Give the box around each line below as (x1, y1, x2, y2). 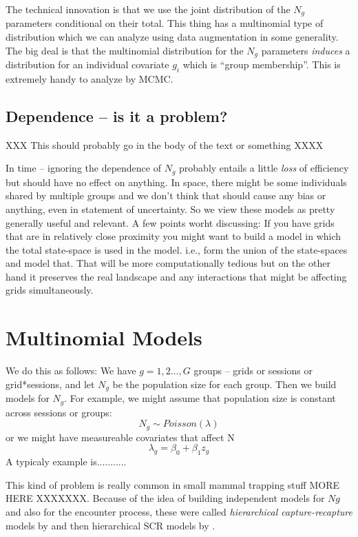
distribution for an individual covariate (6, 57, 169, 72)
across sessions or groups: (6, 405, 112, 419)
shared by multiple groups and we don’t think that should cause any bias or (6, 188, 326, 203)
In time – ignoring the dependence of (6, 161, 161, 175)
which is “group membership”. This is (182, 57, 341, 72)
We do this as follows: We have (6, 363, 136, 378)
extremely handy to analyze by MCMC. (6, 71, 173, 85)
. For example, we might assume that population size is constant (64, 391, 336, 405)
